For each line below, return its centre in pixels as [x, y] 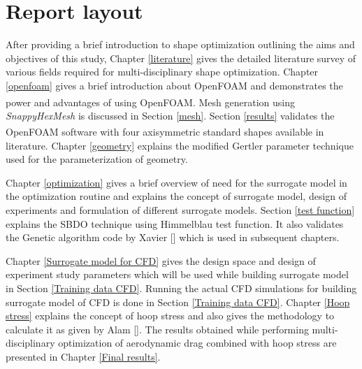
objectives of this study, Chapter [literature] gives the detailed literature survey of [181, 58]
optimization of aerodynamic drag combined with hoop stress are [197, 343]
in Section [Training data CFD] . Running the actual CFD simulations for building [181, 288]
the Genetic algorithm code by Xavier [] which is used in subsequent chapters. [173, 237]
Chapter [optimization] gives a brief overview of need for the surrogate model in [176, 182]
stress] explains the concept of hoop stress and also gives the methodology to [170, 316]
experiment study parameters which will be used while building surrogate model [177, 274]
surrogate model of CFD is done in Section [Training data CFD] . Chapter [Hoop [178, 302]
